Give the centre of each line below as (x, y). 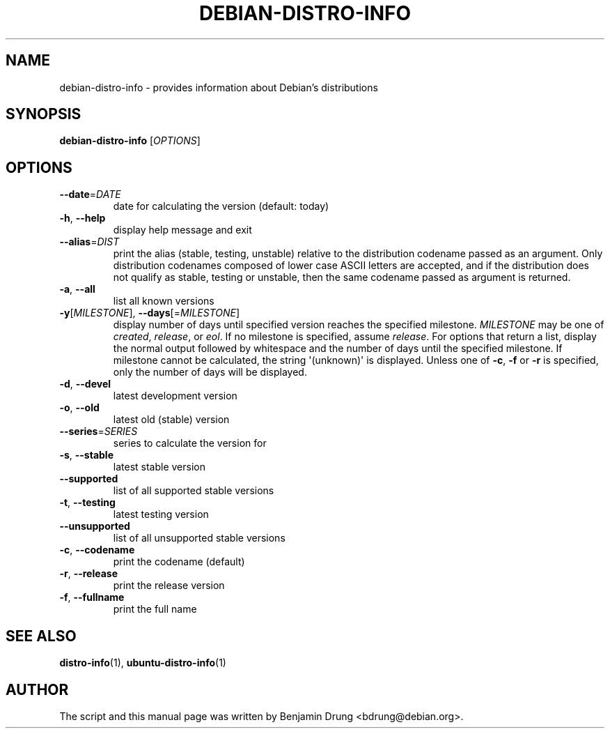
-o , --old (79, 408)
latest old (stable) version (171, 420)
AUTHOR (37, 689)
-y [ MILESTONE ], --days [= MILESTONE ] (150, 313)
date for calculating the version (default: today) (221, 206)
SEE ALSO (41, 636)
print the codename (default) (179, 562)
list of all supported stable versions (194, 491)
